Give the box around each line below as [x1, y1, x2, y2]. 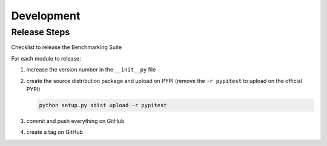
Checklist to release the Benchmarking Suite [11, 44, 122, 51]
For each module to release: [11, 55, 81, 62]
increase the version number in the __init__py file [26, 66, 156, 73]
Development [11, 9, 81, 22]
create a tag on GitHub [26, 128, 83, 136]
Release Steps [11, 27, 70, 38]
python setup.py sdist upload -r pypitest [39, 102, 167, 108]
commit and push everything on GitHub [26, 117, 125, 124]
